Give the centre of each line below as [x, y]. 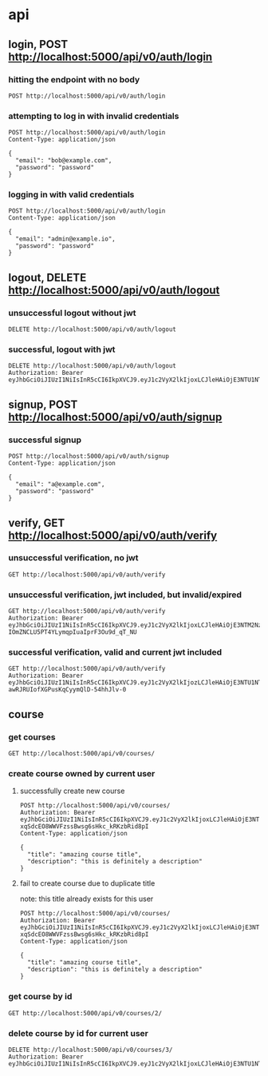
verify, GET [37, 522]
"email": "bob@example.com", [64, 161]
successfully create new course [72, 791]
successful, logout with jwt [62, 349]
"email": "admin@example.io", [65, 239]
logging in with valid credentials [71, 195]
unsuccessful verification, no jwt [73, 558]
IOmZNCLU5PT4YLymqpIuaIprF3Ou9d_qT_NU [73, 632]
